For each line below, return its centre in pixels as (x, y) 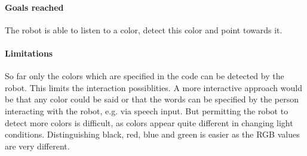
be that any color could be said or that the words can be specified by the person (152, 99)
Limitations (29, 53)
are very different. (37, 146)
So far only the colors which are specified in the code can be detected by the (145, 76)
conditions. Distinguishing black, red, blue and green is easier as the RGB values (152, 134)
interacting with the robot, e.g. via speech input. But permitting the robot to (147, 110)
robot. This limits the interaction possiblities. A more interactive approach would (153, 87)
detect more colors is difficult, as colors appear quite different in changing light (149, 122)
